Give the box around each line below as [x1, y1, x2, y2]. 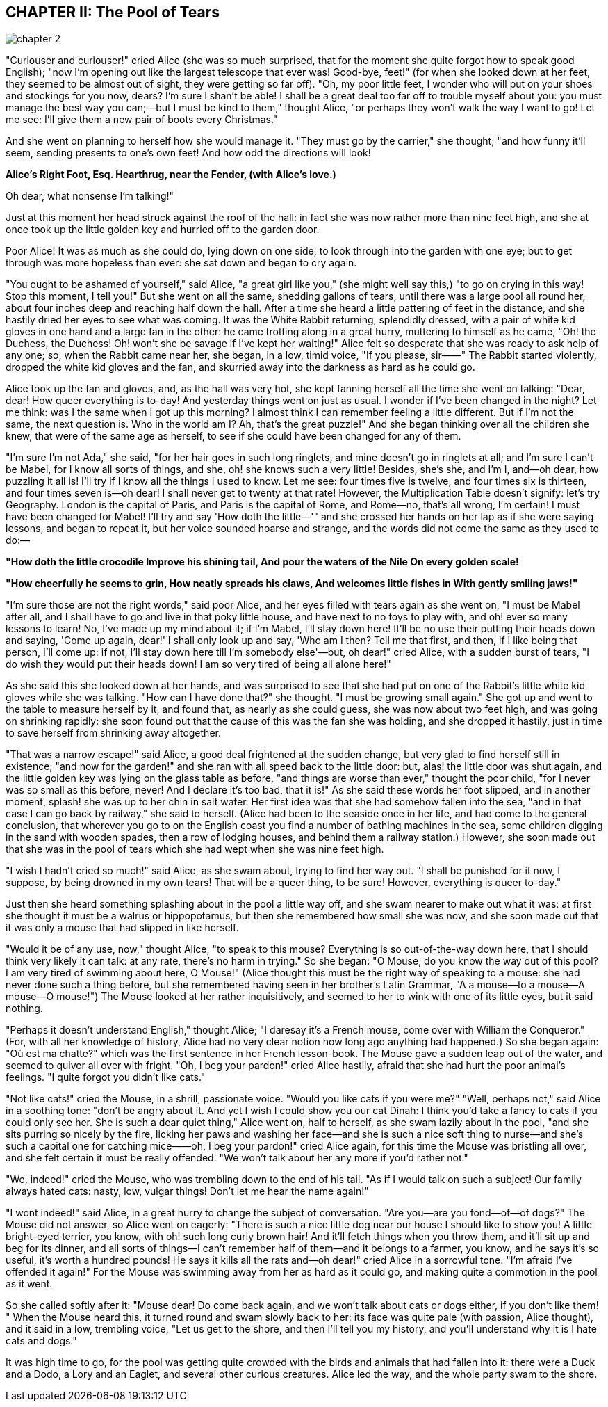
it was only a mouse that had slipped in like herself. [6, 922, 239, 934]
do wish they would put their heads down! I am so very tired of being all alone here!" [6, 658, 391, 670]
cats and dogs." [6, 1335, 77, 1347]
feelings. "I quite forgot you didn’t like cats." [6, 1071, 206, 1084]
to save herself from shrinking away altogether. [6, 727, 221, 739]
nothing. [6, 1002, 43, 1015]
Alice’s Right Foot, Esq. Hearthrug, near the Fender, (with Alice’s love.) [6, 168, 336, 181]
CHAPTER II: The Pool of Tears [6, 3, 220, 21]
